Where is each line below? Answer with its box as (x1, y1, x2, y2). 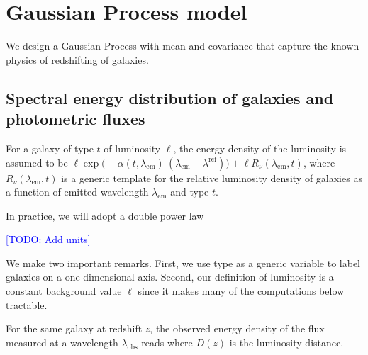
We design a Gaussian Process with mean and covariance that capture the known (6, 38, 359, 53)
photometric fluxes (6, 108, 145, 130)
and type (170, 184, 209, 199)
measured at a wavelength (6, 334, 118, 349)
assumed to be (6, 154, 68, 169)
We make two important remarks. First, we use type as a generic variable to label (6, 255, 361, 270)
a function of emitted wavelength (6, 184, 149, 199)
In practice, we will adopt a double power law (6, 208, 204, 222)
